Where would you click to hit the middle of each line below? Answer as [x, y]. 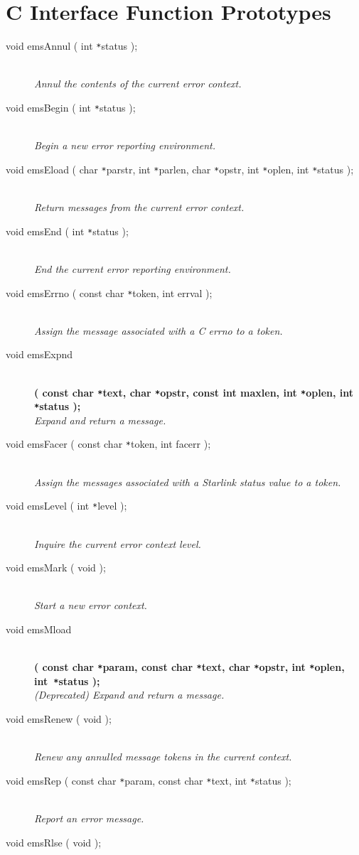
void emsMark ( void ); [56, 568]
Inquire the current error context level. [118, 543]
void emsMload [39, 629]
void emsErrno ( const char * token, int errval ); [109, 292]
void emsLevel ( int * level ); [66, 506]
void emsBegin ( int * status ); [71, 107]
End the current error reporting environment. [133, 268]
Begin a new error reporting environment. [125, 145]
